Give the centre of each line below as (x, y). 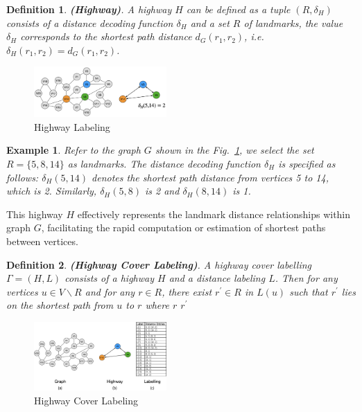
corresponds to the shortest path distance (106, 36)
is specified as (307, 163)
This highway (35, 214)
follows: (23, 177)
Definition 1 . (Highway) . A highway (89, 9)
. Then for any (306, 278)
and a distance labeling (217, 278)
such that (309, 291)
